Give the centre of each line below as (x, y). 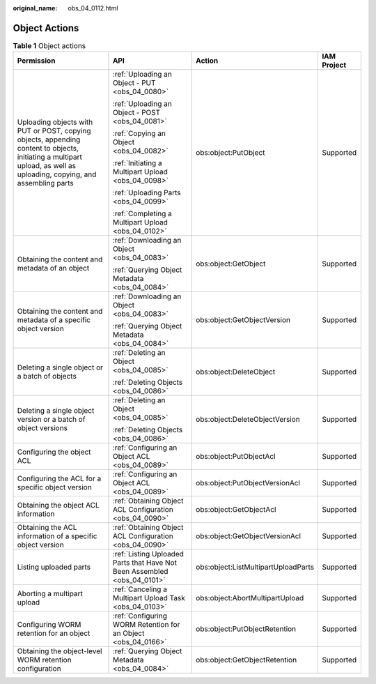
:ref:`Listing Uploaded (148, 554)
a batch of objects (47, 377)
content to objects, (48, 149)
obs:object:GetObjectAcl (236, 510)
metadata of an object (53, 268)
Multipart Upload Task (149, 598)
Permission (36, 61)
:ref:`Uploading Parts (147, 193)
